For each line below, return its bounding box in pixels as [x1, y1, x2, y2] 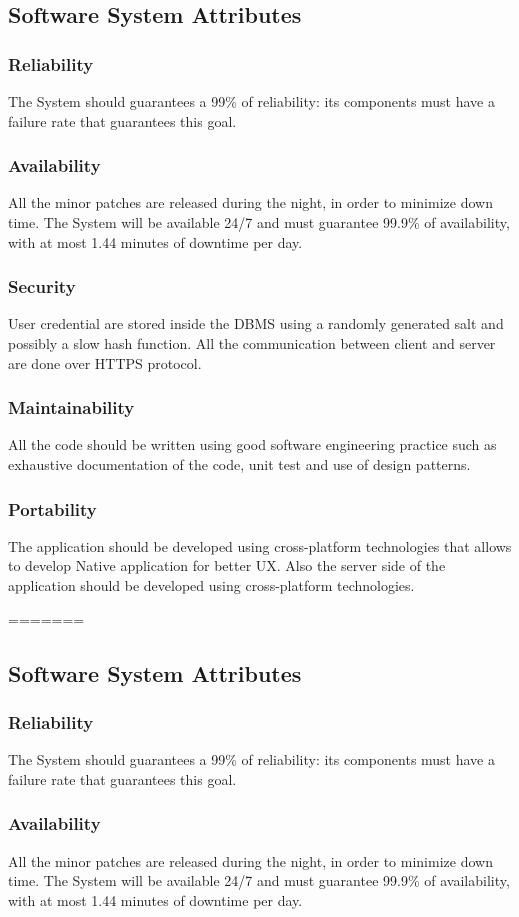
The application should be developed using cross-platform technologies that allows [8, 535, 512, 556]
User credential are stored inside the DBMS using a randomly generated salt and [8, 313, 504, 334]
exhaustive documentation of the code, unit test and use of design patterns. [8, 454, 471, 474]
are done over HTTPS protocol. [8, 352, 202, 373]
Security [8, 274, 76, 299]
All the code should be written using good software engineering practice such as [8, 434, 497, 455]
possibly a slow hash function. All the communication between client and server [8, 333, 496, 353]
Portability [8, 496, 97, 521]
